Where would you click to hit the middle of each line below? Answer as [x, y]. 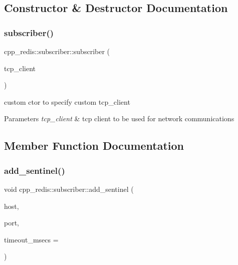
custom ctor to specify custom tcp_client [67, 101]
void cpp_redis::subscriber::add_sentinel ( [69, 189]
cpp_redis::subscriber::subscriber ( [57, 51]
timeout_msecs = [31, 239]
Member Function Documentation [94, 146]
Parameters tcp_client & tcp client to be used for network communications [119, 118]
